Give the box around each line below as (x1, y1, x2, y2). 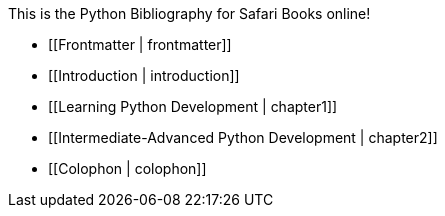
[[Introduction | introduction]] (48, 67, 240, 84)
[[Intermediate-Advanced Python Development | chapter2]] (48, 129, 438, 146)
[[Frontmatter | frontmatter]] (48, 36, 232, 53)
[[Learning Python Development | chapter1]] (48, 98, 338, 115)
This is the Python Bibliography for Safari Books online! (8, 5, 371, 22)
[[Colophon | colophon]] (48, 160, 207, 177)
